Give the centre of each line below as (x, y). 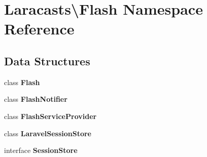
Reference (39, 29)
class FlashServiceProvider (50, 116)
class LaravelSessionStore (48, 133)
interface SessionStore (41, 150)
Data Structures (47, 61)
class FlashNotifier (36, 99)
